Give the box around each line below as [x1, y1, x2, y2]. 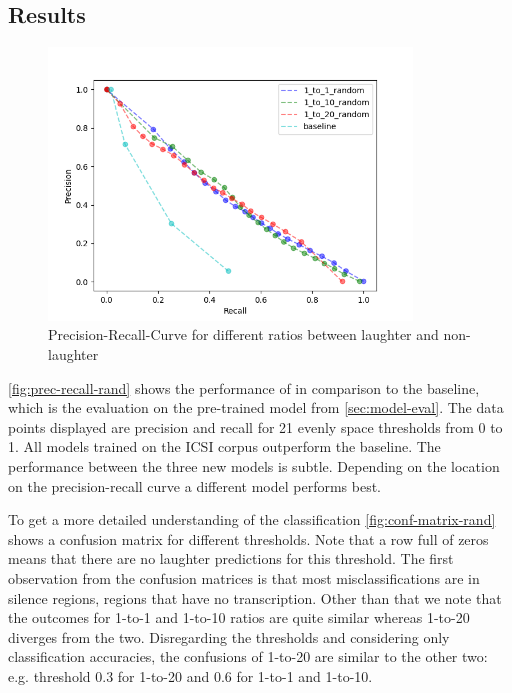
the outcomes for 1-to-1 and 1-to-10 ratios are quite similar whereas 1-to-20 [8, 607, 470, 628]
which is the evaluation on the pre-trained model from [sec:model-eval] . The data [8, 397, 504, 418]
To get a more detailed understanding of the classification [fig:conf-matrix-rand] [8, 509, 496, 530]
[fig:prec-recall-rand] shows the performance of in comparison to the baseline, [8, 377, 480, 398]
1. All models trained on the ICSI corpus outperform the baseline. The [8, 436, 441, 457]
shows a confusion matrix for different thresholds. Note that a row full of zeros [8, 528, 489, 549]
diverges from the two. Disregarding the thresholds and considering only [8, 626, 450, 647]
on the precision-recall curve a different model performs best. [8, 475, 382, 496]
